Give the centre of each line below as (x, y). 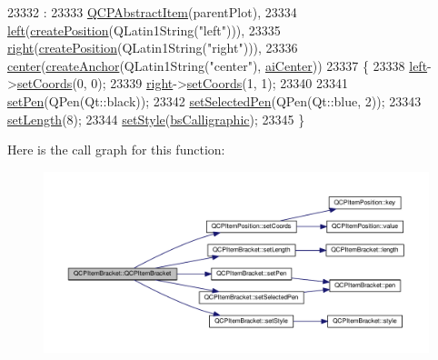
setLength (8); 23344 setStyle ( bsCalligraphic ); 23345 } (156, 119)
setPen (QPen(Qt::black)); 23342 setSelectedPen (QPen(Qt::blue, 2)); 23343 (214, 100)
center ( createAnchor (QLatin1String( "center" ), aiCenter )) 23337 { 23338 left (218, 65)
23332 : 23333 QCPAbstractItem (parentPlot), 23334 (152, 12)
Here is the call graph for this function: (116, 150)
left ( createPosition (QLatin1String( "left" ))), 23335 (144, 30)
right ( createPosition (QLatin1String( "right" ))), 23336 (153, 48)
